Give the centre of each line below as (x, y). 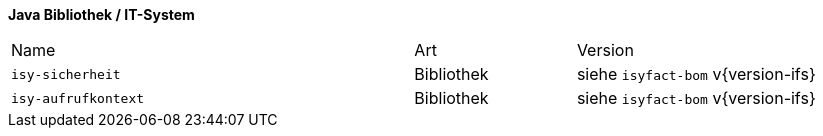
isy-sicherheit (66, 74)
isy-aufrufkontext (78, 98)
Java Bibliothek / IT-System (101, 14)
